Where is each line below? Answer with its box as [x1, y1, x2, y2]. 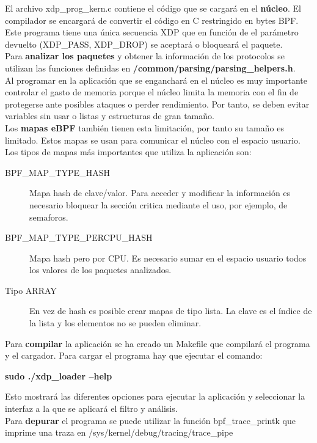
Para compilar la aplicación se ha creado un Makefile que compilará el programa [5, 337, 310, 350]
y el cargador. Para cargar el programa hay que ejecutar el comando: [5, 349, 263, 362]
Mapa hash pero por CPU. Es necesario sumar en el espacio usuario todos [29, 251, 307, 264]
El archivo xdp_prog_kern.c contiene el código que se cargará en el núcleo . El [5, 2, 301, 14]
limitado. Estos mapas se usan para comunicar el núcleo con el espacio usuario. [5, 133, 301, 146]
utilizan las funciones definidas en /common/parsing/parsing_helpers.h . [5, 61, 296, 74]
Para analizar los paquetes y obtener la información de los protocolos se [5, 49, 285, 62]
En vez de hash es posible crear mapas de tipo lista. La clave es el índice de [29, 304, 312, 317]
